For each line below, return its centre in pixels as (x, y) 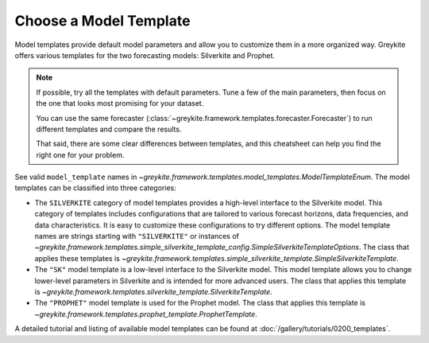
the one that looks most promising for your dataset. (120, 103)
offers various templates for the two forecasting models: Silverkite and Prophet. (145, 55)
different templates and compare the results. (109, 129)
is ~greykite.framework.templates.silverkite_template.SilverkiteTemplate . (154, 291)
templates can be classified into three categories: (95, 188)
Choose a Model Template (102, 21)
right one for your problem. (80, 154)
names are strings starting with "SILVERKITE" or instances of (137, 236)
